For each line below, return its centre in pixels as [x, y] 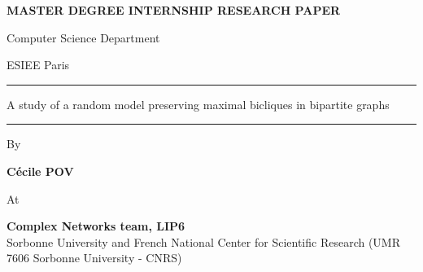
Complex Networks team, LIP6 [96, 226]
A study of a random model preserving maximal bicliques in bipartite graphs [198, 104]
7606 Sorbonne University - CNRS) [94, 258]
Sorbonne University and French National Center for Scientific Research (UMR [203, 241]
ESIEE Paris [38, 65]
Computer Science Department [83, 37]
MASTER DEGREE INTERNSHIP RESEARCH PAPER [174, 10]
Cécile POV [40, 171]
